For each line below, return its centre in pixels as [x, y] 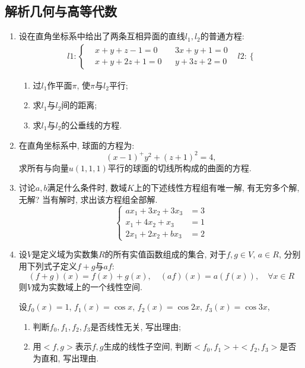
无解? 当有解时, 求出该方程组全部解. [88, 199]
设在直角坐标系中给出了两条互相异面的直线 [102, 36]
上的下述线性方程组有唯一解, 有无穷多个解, [217, 188]
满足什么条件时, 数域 [87, 188]
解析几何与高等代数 [61, 11]
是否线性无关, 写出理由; [136, 326]
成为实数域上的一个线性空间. [87, 286]
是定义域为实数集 [65, 254]
